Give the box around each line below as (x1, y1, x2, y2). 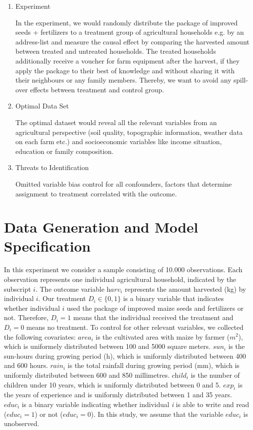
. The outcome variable (35, 283, 105, 294)
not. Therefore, (4, 312, 49, 322)
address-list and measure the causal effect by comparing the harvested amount (15, 36, 250, 46)
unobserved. (4, 418, 39, 429)
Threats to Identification (15, 162, 89, 172)
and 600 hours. (4, 360, 48, 370)
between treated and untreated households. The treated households (15, 46, 216, 56)
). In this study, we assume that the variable (91, 408, 223, 419)
